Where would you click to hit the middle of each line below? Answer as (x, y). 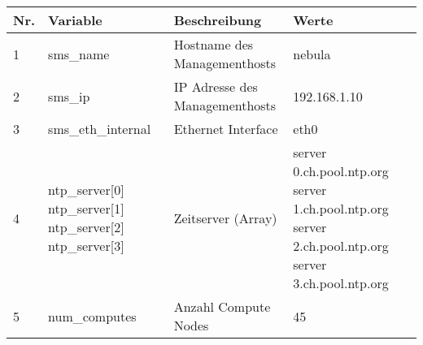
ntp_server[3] (86, 246)
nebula (312, 54)
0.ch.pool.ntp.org (341, 171)
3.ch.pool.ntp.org (341, 283)
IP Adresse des (216, 86)
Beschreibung (218, 20)
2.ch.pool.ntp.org (341, 246)
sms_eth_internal (100, 129)
